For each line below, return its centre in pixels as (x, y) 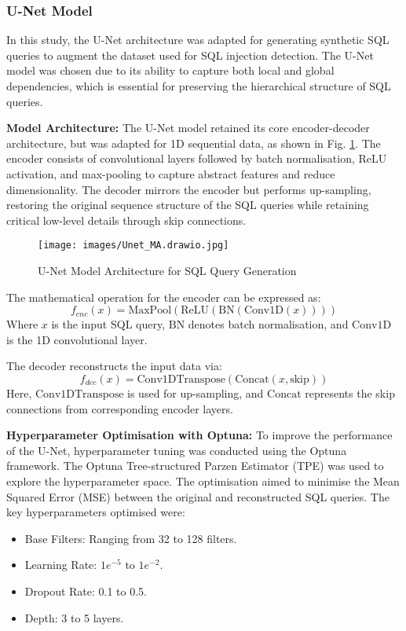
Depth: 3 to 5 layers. (74, 617)
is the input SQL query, (108, 324)
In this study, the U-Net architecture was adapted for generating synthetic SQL (198, 40)
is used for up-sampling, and (196, 393)
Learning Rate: (61, 565)
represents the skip (350, 393)
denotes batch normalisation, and (268, 324)
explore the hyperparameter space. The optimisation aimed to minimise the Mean (203, 481)
